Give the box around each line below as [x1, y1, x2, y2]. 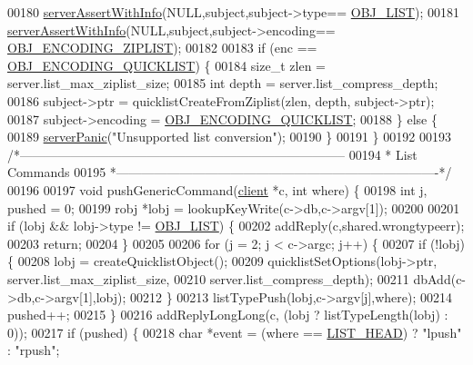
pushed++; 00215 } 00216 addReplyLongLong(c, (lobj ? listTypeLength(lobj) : [7, 305, 448, 324]
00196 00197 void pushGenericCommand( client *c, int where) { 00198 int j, [7, 180, 428, 199]
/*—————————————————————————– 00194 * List [7, 144, 418, 163]
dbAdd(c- [413, 269, 467, 288]
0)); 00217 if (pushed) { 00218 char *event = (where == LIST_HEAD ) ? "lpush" [7, 322, 462, 341]
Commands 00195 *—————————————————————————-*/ [7, 163, 452, 182]
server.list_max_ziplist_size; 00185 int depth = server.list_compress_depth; [7, 74, 438, 93]
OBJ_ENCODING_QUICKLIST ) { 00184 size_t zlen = [7, 55, 326, 74]
